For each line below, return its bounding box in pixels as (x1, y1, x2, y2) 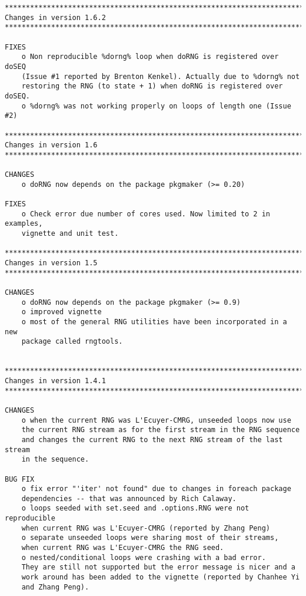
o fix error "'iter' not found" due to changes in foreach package (21, 485, 291, 493)
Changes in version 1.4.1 (5, 376, 106, 385)
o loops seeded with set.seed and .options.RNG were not (21, 504, 250, 513)
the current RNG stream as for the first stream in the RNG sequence (21, 426, 300, 434)
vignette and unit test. (21, 229, 119, 238)
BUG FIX (5, 475, 35, 483)
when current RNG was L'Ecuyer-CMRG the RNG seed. (21, 544, 224, 552)
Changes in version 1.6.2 (5, 13, 106, 22)
